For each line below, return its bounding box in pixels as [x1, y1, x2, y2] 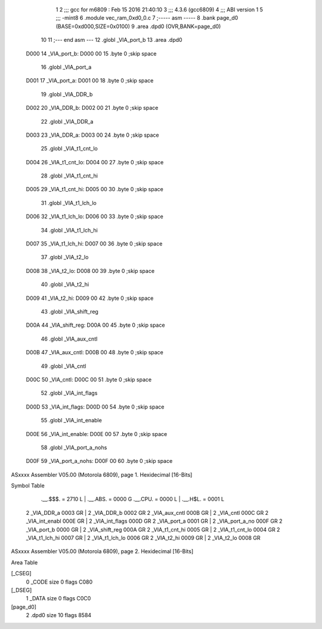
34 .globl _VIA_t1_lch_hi [41, 226, 98, 234]
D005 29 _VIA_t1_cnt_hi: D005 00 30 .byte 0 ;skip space [26, 186, 163, 193]
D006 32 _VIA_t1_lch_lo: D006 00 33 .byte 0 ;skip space [26, 213, 163, 220]
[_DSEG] [11, 586, 32, 594]
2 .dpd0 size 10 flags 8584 [26, 612, 92, 619]
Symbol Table [11, 482, 45, 489]
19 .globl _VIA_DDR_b [41, 90, 93, 98]
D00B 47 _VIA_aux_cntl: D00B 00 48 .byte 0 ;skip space [26, 349, 164, 356]
